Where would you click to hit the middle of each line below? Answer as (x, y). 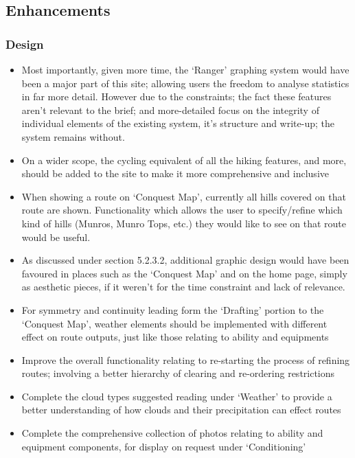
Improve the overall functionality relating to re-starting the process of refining (186, 359)
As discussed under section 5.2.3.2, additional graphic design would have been (185, 260)
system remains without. (73, 136)
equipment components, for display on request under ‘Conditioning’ (164, 446)
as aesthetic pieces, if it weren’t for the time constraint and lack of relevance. (183, 287)
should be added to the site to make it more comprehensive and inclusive (175, 173)
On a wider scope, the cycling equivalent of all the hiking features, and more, (184, 160)
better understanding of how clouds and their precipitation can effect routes (181, 410)
